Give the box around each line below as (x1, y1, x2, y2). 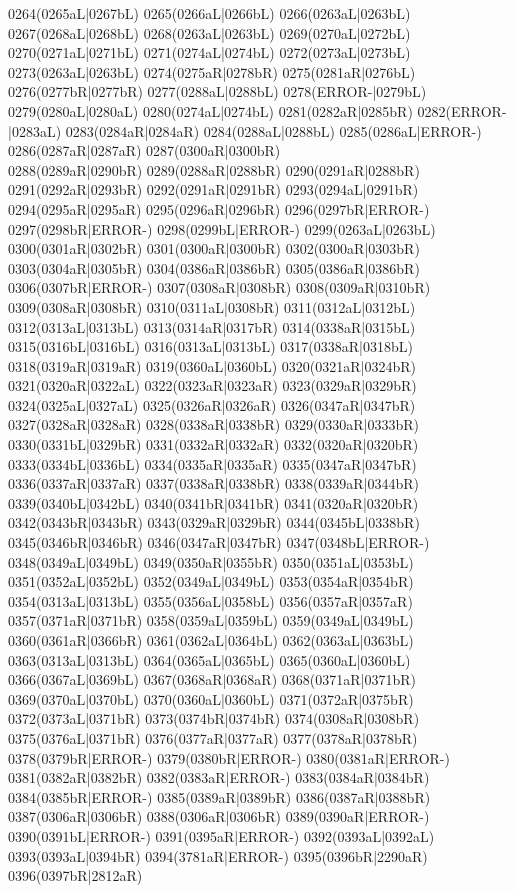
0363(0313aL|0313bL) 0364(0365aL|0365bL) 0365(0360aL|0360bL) (8, 649, 411, 670)
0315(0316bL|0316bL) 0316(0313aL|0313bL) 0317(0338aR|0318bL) (8, 336, 413, 357)
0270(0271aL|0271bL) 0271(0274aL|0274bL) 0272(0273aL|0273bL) (8, 42, 411, 63)
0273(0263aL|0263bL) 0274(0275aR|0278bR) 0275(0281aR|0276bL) (8, 61, 416, 82)
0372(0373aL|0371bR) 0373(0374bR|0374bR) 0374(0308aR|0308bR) (8, 708, 420, 729)
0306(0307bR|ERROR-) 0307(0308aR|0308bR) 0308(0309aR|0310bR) (8, 277, 431, 298)
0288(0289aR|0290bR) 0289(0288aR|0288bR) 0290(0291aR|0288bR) (8, 159, 420, 180)
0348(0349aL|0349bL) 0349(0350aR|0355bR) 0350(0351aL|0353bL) (8, 551, 414, 572)
